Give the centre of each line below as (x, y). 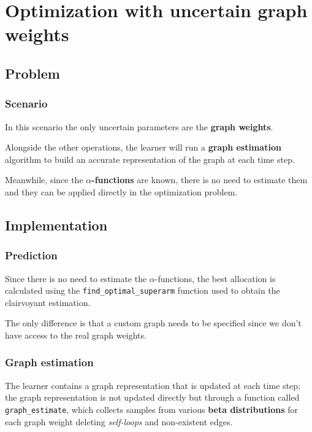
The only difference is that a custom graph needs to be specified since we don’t (153, 323)
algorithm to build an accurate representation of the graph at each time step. (150, 159)
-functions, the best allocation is (215, 278)
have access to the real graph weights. (76, 335)
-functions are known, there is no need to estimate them (200, 180)
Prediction (31, 255)
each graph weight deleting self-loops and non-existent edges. (119, 421)
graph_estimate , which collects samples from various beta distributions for (151, 409)
